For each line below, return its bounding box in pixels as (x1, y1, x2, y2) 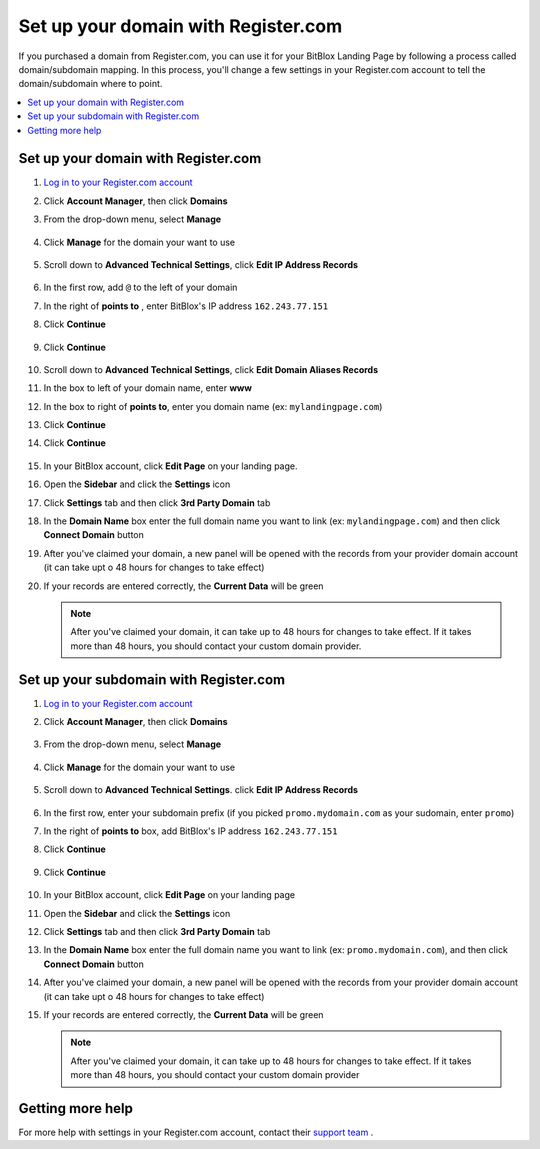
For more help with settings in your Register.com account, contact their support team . (18, 1126, 374, 1139)
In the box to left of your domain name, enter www (43, 382, 252, 394)
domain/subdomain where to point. (18, 78, 163, 90)
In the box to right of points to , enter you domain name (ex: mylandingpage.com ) (43, 400, 383, 412)
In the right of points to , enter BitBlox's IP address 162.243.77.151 (43, 300, 329, 312)
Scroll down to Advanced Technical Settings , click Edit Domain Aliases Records (43, 363, 379, 375)
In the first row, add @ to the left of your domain (43, 281, 238, 294)
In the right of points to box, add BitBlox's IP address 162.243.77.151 (43, 825, 338, 837)
